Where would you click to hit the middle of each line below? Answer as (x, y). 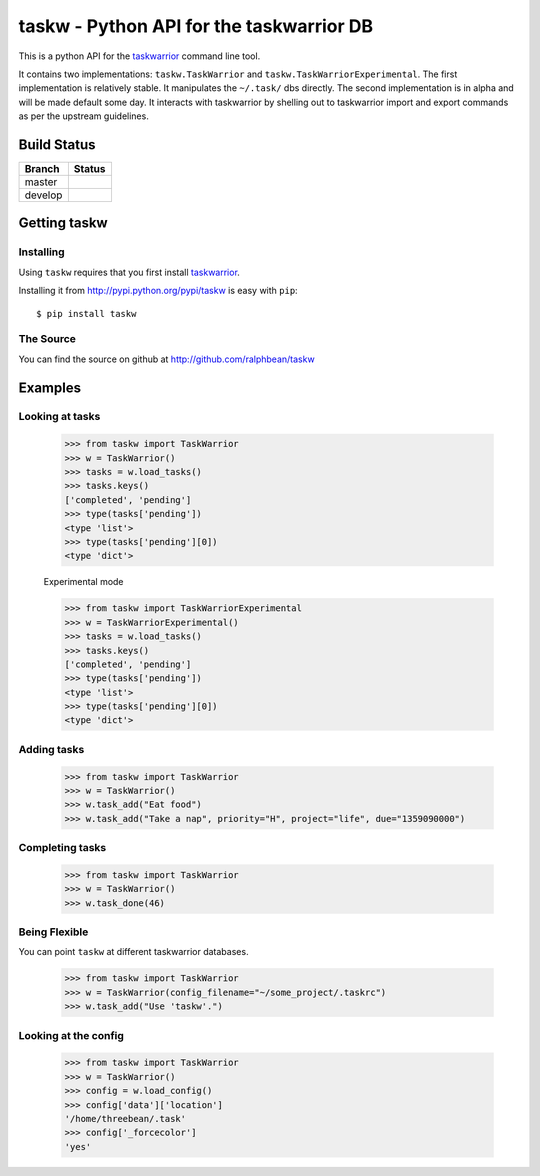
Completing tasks (62, 848)
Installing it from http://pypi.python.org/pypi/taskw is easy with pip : (158, 291)
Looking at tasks (59, 417)
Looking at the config (71, 1035)
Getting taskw (63, 223)
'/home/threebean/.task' (125, 1118)
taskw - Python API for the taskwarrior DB (196, 26)
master (41, 182)
